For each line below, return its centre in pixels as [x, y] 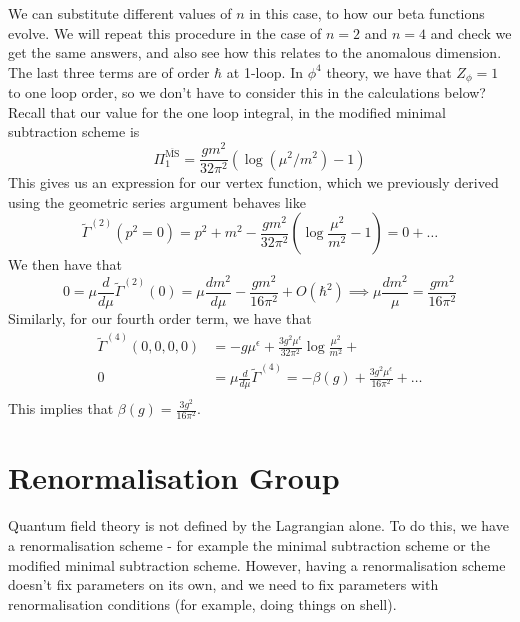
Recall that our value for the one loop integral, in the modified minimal [227, 111]
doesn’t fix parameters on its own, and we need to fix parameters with [223, 584]
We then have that [65, 264]
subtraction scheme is [74, 131]
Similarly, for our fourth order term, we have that [160, 318]
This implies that [61, 408]
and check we [471, 32]
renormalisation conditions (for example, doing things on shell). [202, 603]
